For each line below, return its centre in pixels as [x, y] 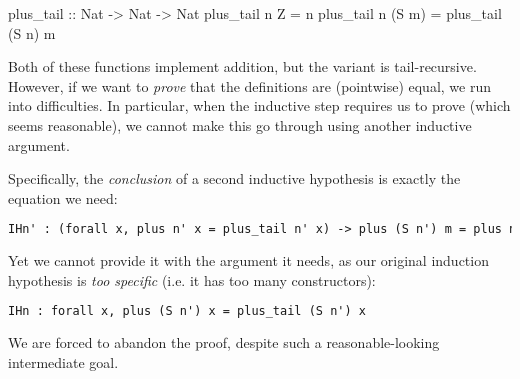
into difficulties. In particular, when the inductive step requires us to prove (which [259, 105]
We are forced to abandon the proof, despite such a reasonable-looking [224, 342]
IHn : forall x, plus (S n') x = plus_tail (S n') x [187, 311]
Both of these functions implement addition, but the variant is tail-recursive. [242, 66]
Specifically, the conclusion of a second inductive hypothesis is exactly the [234, 178]
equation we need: [63, 197]
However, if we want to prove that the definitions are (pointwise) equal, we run [249, 85]
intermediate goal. [63, 361]
